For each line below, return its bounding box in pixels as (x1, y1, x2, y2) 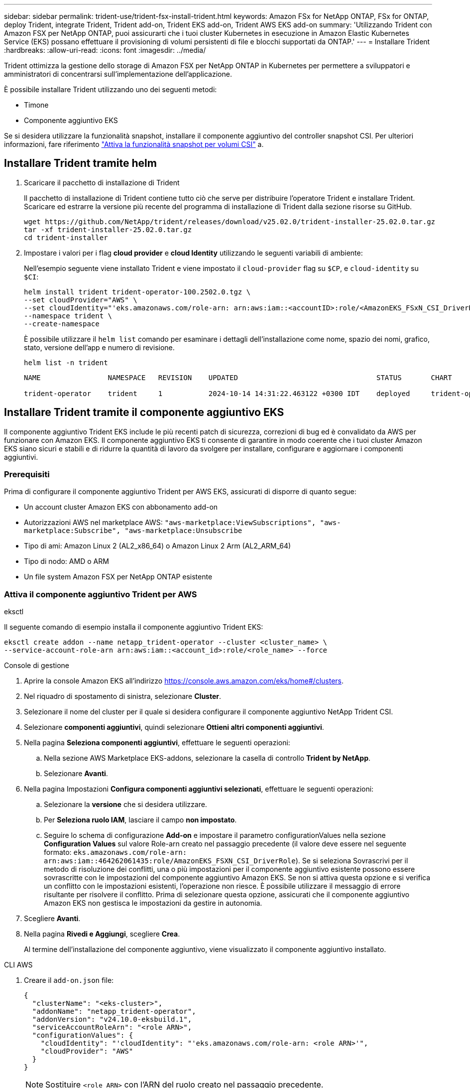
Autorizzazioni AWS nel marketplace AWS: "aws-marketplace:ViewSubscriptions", (24, 518, 316, 527)
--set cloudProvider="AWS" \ (24, 295, 137, 304)
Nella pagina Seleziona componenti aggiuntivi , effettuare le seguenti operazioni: (24, 738, 290, 747)
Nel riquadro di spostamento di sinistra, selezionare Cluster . (24, 692, 222, 701)
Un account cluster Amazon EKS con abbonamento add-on (24, 503, 218, 512)
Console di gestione (4, 661, 70, 670)
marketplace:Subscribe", (24, 527, 120, 535)
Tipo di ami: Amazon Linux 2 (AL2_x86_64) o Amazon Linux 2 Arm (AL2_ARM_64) (24, 542, 291, 550)
